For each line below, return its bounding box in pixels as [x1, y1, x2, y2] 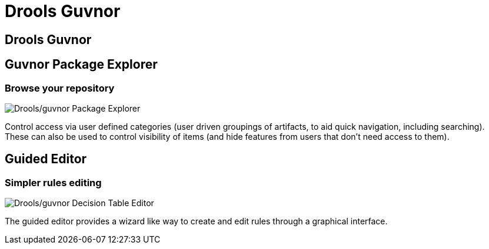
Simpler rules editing [5, 176, 102, 189]
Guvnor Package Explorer [5, 57, 158, 72]
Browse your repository [5, 82, 115, 94]
